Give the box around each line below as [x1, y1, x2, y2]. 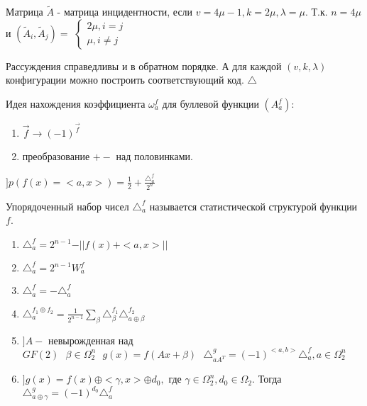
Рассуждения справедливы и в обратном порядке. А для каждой [6, 58, 282, 73]
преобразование [22, 149, 90, 164]
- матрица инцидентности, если [57, 4, 193, 19]
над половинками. [116, 149, 193, 164]
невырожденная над [48, 332, 133, 347]
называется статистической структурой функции [149, 198, 358, 213]
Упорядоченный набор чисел [6, 198, 129, 213]
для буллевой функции [162, 96, 259, 111]
